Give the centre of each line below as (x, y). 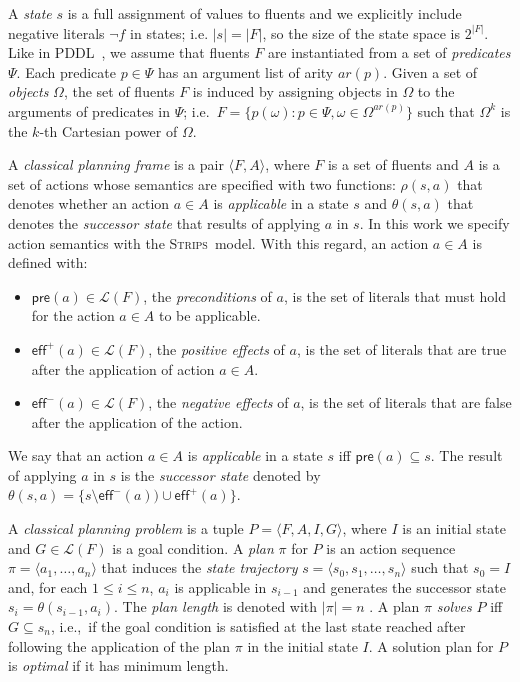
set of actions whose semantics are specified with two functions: (202, 183)
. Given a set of (430, 71)
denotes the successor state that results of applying (164, 222)
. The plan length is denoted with (215, 606)
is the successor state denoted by (220, 474)
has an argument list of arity (246, 71)
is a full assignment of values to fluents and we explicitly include (264, 13)
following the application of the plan (119, 645)
